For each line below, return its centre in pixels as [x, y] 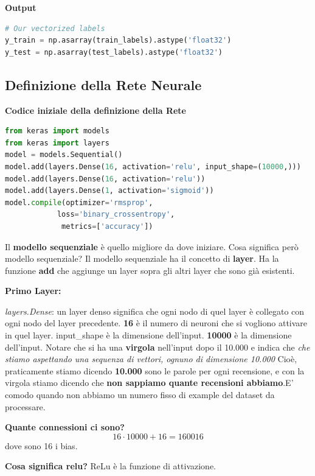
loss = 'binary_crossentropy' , [116, 215]
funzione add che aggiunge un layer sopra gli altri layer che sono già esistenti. [150, 270]
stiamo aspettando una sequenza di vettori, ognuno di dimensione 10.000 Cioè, [151, 359]
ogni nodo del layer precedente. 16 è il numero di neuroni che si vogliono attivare [156, 323]
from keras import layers [57, 143]
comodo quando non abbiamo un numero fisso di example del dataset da [140, 395]
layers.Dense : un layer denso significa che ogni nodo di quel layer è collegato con [155, 311]
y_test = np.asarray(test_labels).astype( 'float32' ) [114, 52]
